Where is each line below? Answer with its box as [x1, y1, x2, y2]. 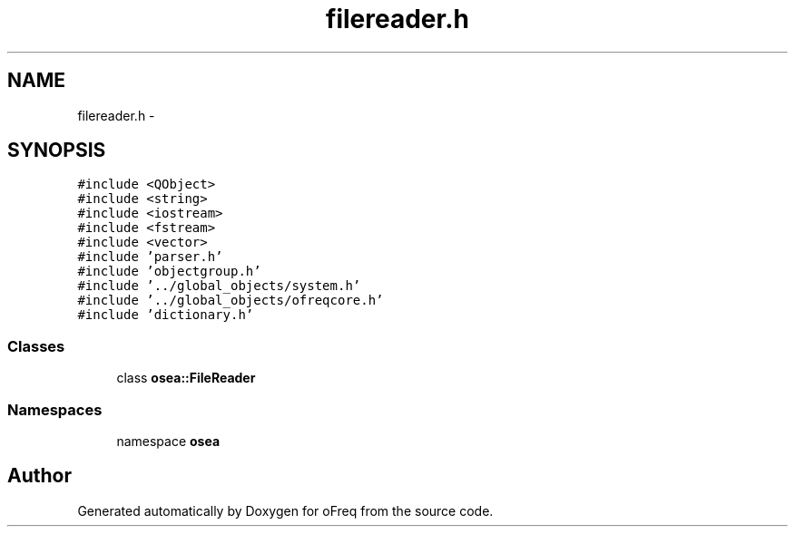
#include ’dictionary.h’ [77, 307, 254, 323]
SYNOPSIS [7, 139, 106, 162]
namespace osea [116, 432, 221, 449]
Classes [7, 336, 65, 355]
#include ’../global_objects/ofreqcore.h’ [77, 293, 384, 308]
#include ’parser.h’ [77, 249, 223, 265]
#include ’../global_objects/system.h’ [77, 278, 361, 294]
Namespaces [7, 400, 103, 419]
